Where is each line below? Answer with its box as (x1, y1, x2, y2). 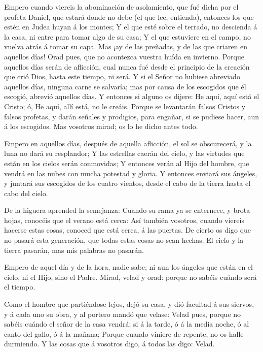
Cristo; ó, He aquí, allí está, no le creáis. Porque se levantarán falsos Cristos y (4, 101, 246, 111)
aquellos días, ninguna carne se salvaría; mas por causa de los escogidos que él (4, 81, 246, 91)
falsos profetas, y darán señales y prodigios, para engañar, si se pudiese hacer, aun (4, 111, 259, 121)
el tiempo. (4, 281, 35, 292)
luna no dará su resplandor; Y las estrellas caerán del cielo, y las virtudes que (4, 148, 245, 158)
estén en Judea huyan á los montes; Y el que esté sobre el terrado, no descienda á (4, 21, 257, 32)
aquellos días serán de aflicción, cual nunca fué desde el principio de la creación (4, 61, 250, 72)
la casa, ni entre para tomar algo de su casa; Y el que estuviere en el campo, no (4, 31, 251, 42)
